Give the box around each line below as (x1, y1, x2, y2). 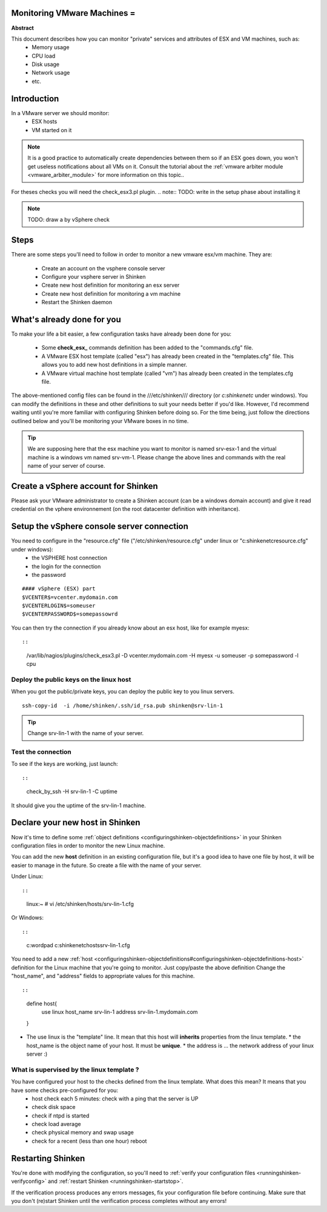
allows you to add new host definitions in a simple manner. (41, 361, 188, 368)
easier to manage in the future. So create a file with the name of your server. (11, 861, 202, 869)
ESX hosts (31, 118, 58, 125)
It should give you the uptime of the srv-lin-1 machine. (11, 802, 147, 809)
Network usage (31, 69, 70, 76)
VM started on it (31, 126, 72, 133)
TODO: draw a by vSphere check (27, 216, 110, 224)
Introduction (11, 93, 59, 104)
